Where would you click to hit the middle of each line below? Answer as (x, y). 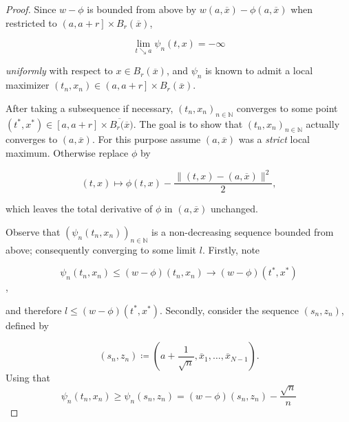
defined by (28, 325)
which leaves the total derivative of (79, 209)
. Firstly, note (231, 249)
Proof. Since (31, 9)
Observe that (33, 231)
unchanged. (234, 209)
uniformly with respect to (59, 70)
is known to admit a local (259, 70)
